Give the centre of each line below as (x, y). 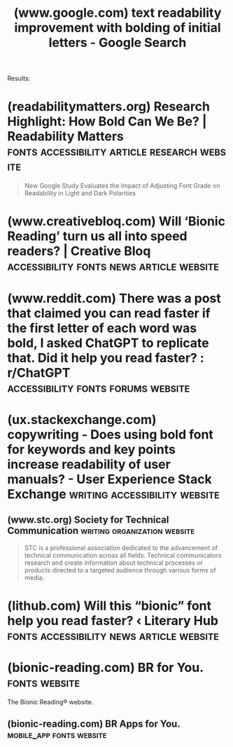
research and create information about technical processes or (113, 563)
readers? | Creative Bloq (79, 251)
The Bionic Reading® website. (50, 701)
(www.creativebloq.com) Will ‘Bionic (116, 221)
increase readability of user (89, 464)
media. (34, 577)
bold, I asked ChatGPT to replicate (108, 343)
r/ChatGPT (39, 372)
